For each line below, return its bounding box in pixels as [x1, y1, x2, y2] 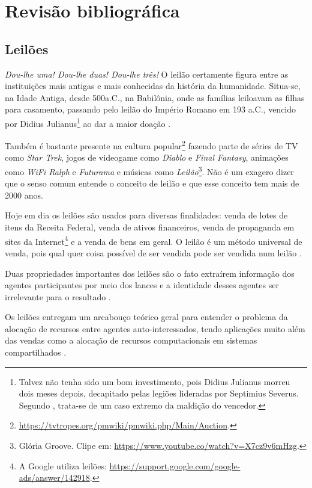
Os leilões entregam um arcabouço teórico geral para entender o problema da [5, 310, 288, 323]
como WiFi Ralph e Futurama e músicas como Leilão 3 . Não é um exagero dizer [5, 164, 294, 178]
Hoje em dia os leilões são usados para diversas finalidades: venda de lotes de [5, 209, 288, 221]
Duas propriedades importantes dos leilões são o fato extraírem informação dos [5, 267, 295, 279]
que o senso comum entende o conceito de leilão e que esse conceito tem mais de [5, 177, 299, 190]
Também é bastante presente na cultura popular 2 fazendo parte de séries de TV [5, 138, 298, 152]
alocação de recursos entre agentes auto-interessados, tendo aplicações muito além [5, 322, 305, 335]
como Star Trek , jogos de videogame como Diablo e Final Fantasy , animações [5, 151, 289, 164]
